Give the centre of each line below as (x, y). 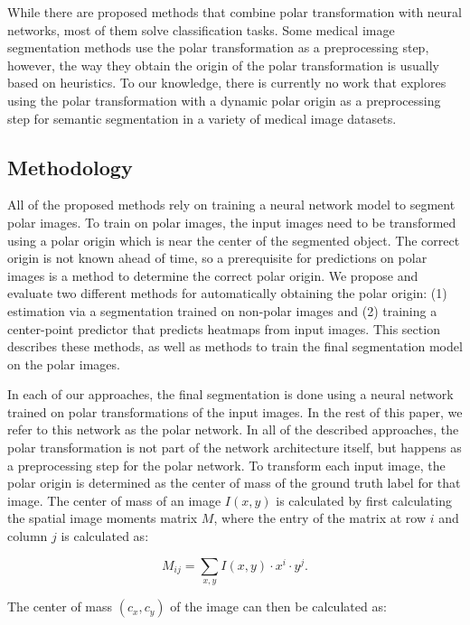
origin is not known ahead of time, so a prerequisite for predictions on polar (217, 258)
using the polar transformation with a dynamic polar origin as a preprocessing (224, 100)
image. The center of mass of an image (114, 500)
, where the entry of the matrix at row (320, 518)
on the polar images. (64, 364)
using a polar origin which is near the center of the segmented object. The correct (234, 240)
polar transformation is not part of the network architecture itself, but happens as (235, 448)
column (28, 536)
